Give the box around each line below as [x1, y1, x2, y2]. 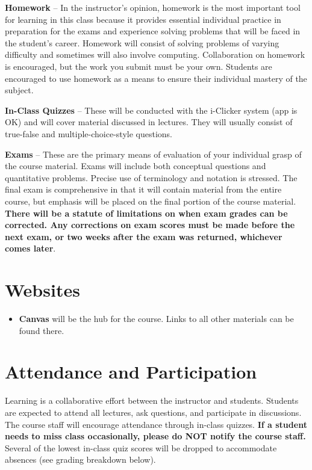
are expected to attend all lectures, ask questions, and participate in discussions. [5, 406, 302, 418]
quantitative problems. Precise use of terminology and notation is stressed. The [5, 171, 298, 184]
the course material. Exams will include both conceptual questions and [5, 159, 266, 172]
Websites [5, 277, 80, 302]
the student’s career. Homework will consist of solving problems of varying [5, 36, 279, 49]
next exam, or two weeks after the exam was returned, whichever [5, 230, 282, 243]
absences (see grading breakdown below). [5, 453, 156, 466]
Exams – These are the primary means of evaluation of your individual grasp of [5, 147, 302, 160]
